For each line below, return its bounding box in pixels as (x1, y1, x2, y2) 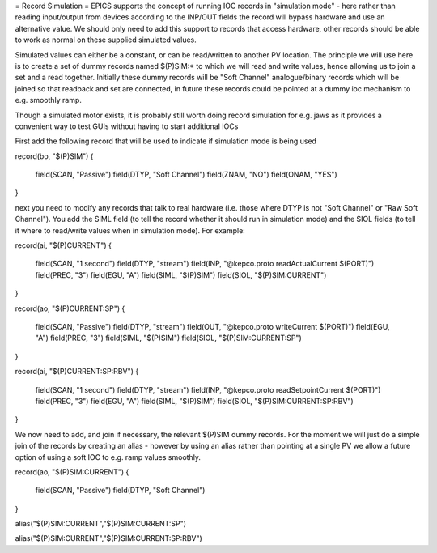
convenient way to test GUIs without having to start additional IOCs (15, 121, 239, 131)
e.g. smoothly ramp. (15, 96, 83, 105)
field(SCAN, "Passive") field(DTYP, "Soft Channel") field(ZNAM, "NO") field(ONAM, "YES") (35, 170, 337, 180)
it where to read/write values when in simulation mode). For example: (15, 225, 246, 235)
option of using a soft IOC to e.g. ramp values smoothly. (15, 452, 202, 462)
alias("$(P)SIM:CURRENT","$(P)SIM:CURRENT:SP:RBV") (15, 534, 202, 543)
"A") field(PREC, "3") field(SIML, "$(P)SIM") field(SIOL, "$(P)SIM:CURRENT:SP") (35, 333, 303, 343)
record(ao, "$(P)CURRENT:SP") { (15, 304, 125, 313)
